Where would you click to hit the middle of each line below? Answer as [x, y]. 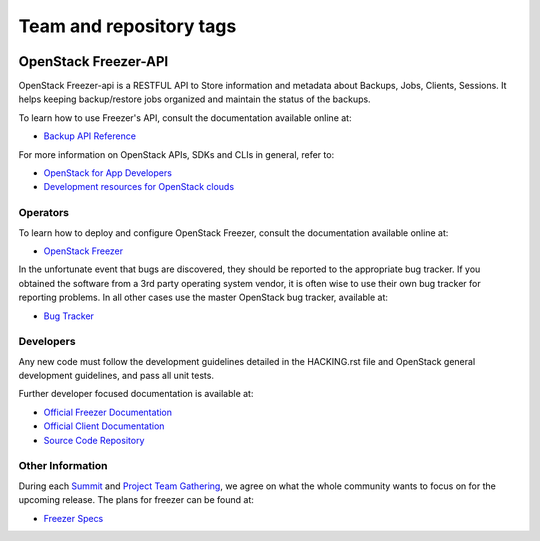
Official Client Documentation [104, 426]
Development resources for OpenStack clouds [139, 187]
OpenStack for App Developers [107, 173]
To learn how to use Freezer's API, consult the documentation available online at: [185, 117]
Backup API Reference [90, 136]
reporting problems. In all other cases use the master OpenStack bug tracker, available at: [203, 297]
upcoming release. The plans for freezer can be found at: [136, 500]
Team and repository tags [127, 26]
